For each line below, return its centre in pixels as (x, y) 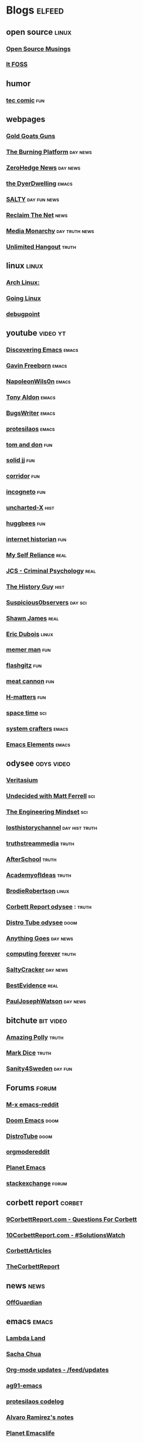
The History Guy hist (35, 586)
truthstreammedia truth (40, 843)
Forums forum (31, 1087)
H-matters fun (26, 697)
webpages (26, 119)
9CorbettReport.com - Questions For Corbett (71, 1219)
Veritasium (22, 780)
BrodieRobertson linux (38, 891)
